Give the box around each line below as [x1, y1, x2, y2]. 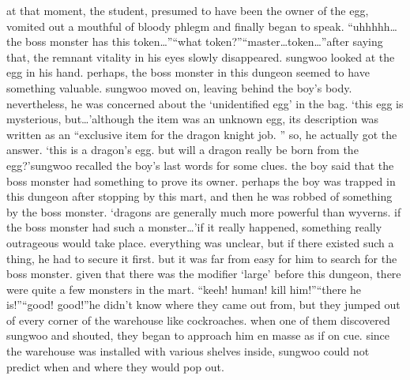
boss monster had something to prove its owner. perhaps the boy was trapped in [6, 172, 396, 189]
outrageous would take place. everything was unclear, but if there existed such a [6, 234, 394, 250]
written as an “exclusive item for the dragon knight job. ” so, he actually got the [6, 126, 397, 142]
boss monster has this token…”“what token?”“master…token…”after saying [25, 33, 383, 50]
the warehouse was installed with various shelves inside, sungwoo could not [6, 343, 370, 359]
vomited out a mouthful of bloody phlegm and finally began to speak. [6, 17, 344, 34]
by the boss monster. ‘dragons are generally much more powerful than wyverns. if [6, 203, 401, 220]
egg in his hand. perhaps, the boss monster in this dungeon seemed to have [6, 64, 370, 81]
